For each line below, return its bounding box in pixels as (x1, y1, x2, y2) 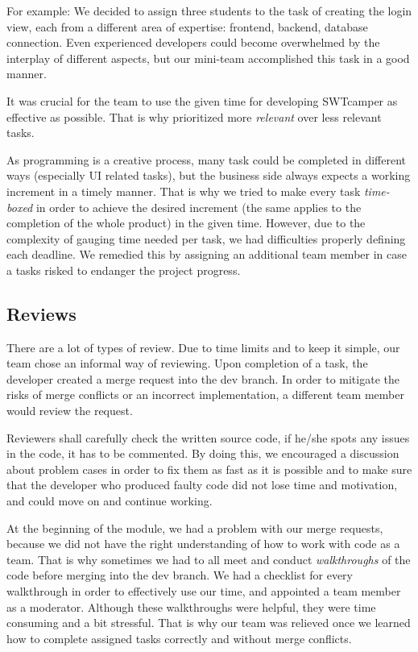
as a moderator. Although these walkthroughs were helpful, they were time (6, 598, 376, 615)
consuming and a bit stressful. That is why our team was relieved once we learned (6, 614, 411, 631)
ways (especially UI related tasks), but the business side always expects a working (6, 167, 411, 184)
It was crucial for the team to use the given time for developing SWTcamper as (6, 92, 398, 109)
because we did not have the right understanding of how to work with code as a (6, 535, 400, 552)
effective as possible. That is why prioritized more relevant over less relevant (6, 108, 382, 125)
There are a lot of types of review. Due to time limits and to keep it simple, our (6, 338, 400, 355)
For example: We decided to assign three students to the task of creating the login (6, 2, 412, 19)
